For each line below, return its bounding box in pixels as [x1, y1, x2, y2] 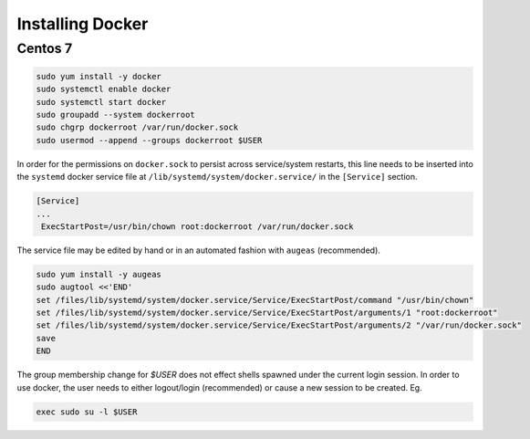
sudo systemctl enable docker [36, 84, 171, 95]
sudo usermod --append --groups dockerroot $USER [36, 135, 263, 145]
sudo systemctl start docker [36, 97, 167, 107]
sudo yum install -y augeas [36, 269, 161, 279]
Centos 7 [16, 40, 73, 57]
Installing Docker [16, 14, 149, 34]
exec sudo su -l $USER [36, 406, 138, 417]
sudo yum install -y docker [36, 71, 161, 81]
